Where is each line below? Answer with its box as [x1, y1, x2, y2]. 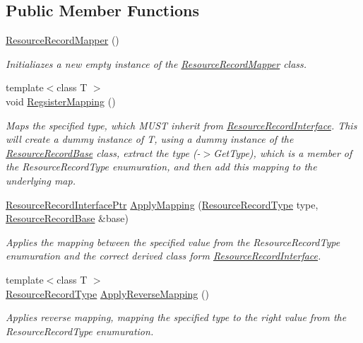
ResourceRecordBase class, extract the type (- [6, 145, 201, 160]
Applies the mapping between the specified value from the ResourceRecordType [6, 234, 340, 249]
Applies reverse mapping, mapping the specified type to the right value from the [6, 310, 347, 325]
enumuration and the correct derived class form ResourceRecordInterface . [6, 248, 321, 263]
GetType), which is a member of [213, 145, 352, 160]
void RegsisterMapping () [6, 93, 116, 108]
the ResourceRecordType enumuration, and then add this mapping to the [6, 159, 317, 174]
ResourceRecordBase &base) [6, 211, 129, 226]
